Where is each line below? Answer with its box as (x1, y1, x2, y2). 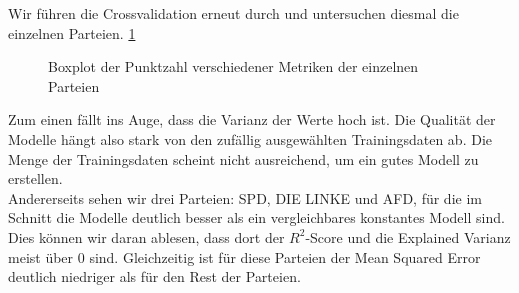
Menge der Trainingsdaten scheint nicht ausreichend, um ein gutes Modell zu (8, 148, 479, 169)
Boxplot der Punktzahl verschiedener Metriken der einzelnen (48, 56, 419, 77)
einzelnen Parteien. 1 (8, 22, 136, 43)
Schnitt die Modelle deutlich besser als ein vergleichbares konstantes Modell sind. (8, 207, 505, 228)
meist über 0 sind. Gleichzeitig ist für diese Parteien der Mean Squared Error (8, 246, 481, 267)
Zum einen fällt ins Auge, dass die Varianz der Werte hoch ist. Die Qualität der (8, 109, 496, 130)
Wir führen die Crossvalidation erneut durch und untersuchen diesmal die (8, 3, 459, 23)
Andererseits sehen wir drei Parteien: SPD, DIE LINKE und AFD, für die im (8, 187, 482, 208)
